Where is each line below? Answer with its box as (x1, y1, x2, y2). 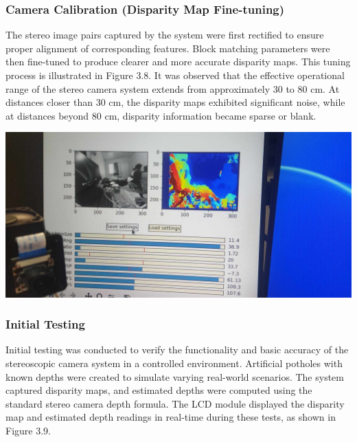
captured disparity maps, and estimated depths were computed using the (5, 383, 312, 397)
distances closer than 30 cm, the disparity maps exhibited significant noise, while (5, 95, 345, 109)
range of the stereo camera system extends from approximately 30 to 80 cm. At (5, 81, 340, 96)
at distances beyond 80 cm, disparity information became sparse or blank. (5, 108, 316, 122)
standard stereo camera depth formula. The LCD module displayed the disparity (5, 396, 345, 410)
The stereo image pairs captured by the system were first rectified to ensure (5, 27, 324, 42)
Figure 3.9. (5, 423, 51, 437)
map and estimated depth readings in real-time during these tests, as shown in (5, 410, 336, 424)
